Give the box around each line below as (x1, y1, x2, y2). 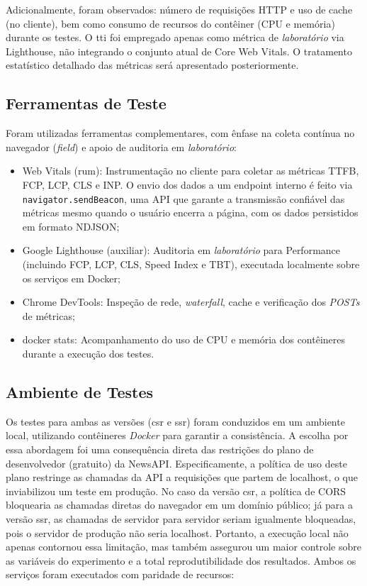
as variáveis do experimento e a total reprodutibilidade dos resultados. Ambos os (6, 553, 356, 568)
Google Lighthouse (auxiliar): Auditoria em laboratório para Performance (22, 243, 341, 258)
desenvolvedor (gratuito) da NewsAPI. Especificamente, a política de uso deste (6, 455, 347, 470)
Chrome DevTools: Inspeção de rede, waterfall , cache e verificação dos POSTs (22, 294, 360, 309)
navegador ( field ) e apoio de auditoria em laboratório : (6, 139, 237, 154)
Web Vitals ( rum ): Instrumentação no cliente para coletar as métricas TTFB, (22, 163, 359, 178)
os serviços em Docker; (22, 270, 120, 285)
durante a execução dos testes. (22, 345, 154, 360)
